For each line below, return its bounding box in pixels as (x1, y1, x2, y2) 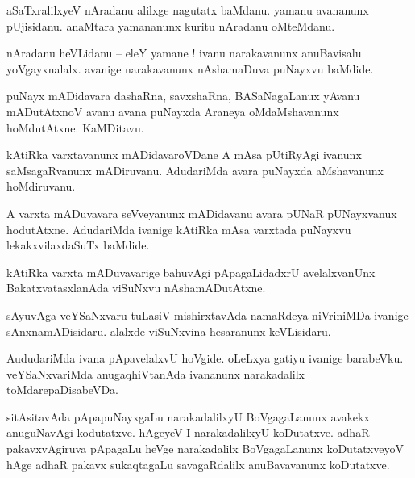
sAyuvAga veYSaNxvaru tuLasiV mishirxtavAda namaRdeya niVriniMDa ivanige (6, 306, 409, 323)
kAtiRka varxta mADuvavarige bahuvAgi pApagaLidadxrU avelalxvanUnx (6, 263, 376, 280)
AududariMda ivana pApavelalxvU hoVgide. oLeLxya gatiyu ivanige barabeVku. (6, 350, 404, 367)
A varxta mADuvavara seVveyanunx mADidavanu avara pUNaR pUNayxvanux (6, 204, 397, 221)
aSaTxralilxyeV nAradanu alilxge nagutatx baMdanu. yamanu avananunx (6, 2, 369, 18)
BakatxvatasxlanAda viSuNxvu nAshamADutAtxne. (6, 279, 266, 296)
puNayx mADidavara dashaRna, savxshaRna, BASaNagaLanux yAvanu (6, 87, 360, 104)
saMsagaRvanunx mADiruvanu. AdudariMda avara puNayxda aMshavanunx (6, 161, 384, 178)
